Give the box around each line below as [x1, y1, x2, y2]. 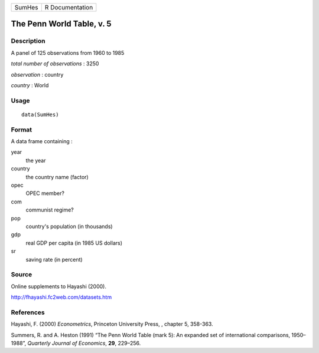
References [11, 308, 45, 316]
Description [11, 37, 45, 45]
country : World [11, 81, 49, 88]
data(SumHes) [21, 111, 59, 118]
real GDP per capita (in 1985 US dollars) [25, 239, 123, 246]
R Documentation [44, 4, 93, 11]
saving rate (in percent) [25, 256, 83, 263]
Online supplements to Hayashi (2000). [11, 283, 106, 290]
